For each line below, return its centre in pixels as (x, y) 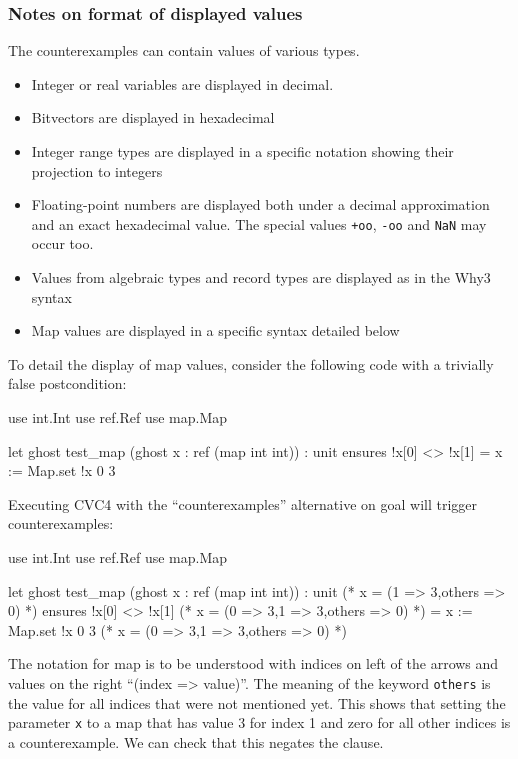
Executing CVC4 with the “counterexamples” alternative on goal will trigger (243, 503)
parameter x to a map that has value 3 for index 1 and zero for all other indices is (259, 722)
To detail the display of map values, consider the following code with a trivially (251, 363)
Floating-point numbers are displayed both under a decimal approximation (260, 204)
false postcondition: (67, 383)
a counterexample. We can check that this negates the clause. (196, 741)
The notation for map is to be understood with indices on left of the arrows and (253, 663)
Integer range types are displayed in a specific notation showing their (242, 151)
